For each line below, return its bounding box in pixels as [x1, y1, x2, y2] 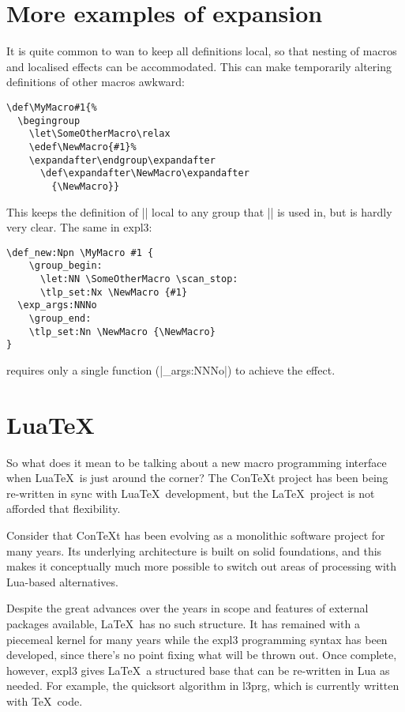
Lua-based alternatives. [6, 573, 118, 590]
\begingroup [17, 115, 81, 126]
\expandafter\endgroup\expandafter [28, 154, 216, 166]
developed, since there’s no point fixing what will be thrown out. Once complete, [6, 646, 397, 663]
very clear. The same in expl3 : [6, 219, 152, 235]
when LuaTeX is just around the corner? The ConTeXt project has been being [6, 469, 388, 486]
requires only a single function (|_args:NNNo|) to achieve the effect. [6, 361, 336, 378]
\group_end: [28, 312, 92, 324]
